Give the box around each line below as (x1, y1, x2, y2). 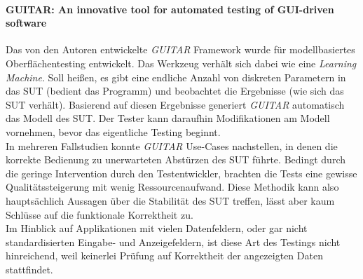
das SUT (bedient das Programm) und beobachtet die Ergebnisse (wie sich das (6, 83, 344, 98)
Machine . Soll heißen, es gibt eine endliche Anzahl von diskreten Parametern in (6, 69, 346, 84)
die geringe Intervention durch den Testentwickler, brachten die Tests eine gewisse (6, 165, 357, 180)
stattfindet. (6, 261, 53, 276)
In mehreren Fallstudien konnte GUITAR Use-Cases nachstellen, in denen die (6, 138, 338, 153)
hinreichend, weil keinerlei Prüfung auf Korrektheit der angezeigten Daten (6, 248, 323, 263)
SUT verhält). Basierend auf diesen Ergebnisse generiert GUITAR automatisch (6, 97, 345, 111)
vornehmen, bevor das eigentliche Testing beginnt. (6, 124, 221, 139)
